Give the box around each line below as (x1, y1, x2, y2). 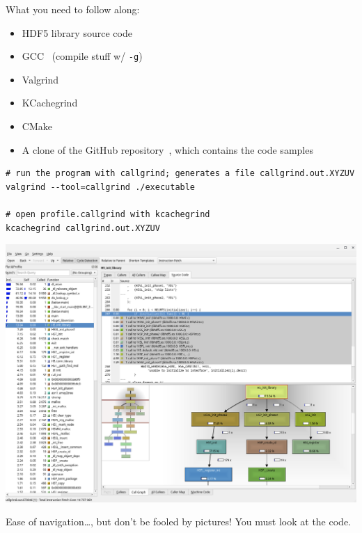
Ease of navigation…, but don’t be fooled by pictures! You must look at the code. (6, 514, 351, 529)
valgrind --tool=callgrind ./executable (6, 182, 196, 192)
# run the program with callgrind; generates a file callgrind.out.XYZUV (6, 168, 355, 179)
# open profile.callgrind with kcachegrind (6, 209, 210, 219)
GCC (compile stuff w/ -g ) (22, 49, 143, 63)
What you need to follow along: (6, 2, 140, 16)
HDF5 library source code (22, 25, 132, 40)
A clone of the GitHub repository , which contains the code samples (22, 142, 313, 157)
